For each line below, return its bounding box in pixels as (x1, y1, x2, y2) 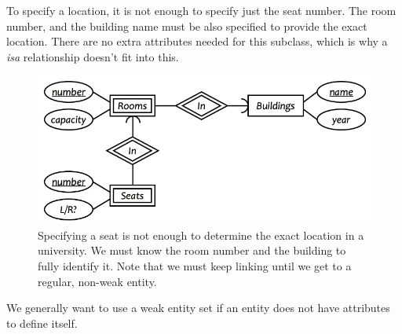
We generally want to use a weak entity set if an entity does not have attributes (6, 299, 390, 316)
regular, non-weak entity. (38, 273, 157, 289)
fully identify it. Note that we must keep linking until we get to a (38, 257, 352, 273)
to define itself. (6, 314, 78, 331)
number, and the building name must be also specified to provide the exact (6, 17, 367, 34)
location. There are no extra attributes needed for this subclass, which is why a (6, 33, 388, 50)
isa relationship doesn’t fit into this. (6, 48, 179, 64)
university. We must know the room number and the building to (38, 242, 346, 259)
